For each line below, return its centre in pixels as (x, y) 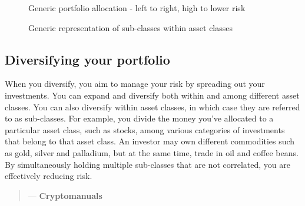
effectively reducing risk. (49, 176)
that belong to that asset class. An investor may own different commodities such (150, 141)
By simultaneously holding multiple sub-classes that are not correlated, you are (147, 164)
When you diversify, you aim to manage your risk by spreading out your (135, 84)
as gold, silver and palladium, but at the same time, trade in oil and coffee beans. (152, 152)
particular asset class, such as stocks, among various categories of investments (145, 129)
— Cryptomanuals (65, 195)
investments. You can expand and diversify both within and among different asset (152, 95)
